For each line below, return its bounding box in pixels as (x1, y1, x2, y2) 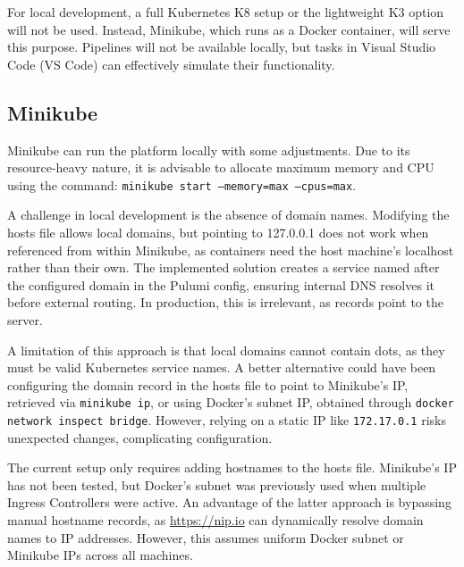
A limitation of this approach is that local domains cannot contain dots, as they (7, 340, 445, 359)
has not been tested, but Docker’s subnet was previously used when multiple (7, 475, 426, 494)
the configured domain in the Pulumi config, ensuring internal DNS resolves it (7, 275, 434, 294)
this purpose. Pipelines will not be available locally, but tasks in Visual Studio (7, 38, 436, 56)
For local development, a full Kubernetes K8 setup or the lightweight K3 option (7, 3, 444, 21)
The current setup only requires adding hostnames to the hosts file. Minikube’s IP (7, 458, 457, 477)
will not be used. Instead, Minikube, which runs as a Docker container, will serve (7, 20, 451, 38)
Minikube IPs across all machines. (7, 546, 193, 564)
